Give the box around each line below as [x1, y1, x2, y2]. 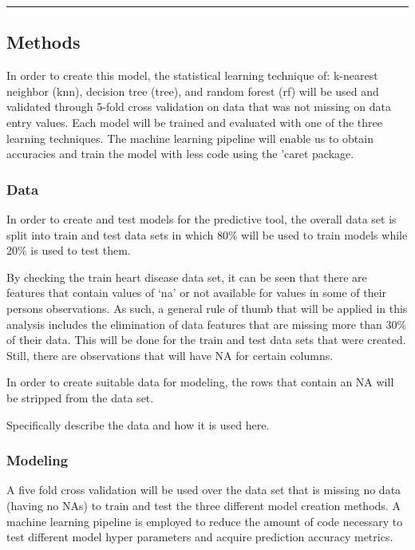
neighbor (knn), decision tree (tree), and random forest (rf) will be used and [6, 82, 379, 99]
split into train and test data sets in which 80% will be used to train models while [6, 226, 408, 243]
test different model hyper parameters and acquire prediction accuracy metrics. [6, 528, 393, 545]
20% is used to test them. [6, 242, 131, 259]
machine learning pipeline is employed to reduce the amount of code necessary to [6, 512, 403, 529]
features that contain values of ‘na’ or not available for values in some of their [6, 284, 387, 301]
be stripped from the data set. [6, 389, 154, 406]
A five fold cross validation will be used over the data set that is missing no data [6, 481, 401, 498]
